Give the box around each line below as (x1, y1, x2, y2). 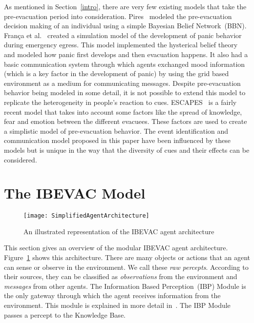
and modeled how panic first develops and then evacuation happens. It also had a (4, 49, 248, 59)
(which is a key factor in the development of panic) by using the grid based (4, 68, 229, 79)
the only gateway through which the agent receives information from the (4, 290, 221, 301)
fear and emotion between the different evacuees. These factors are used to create (4, 116, 247, 126)
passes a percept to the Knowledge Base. (4, 309, 126, 320)
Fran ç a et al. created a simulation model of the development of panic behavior (4, 30, 242, 40)
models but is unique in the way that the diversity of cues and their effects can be (4, 144, 250, 155)
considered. (4, 154, 37, 164)
